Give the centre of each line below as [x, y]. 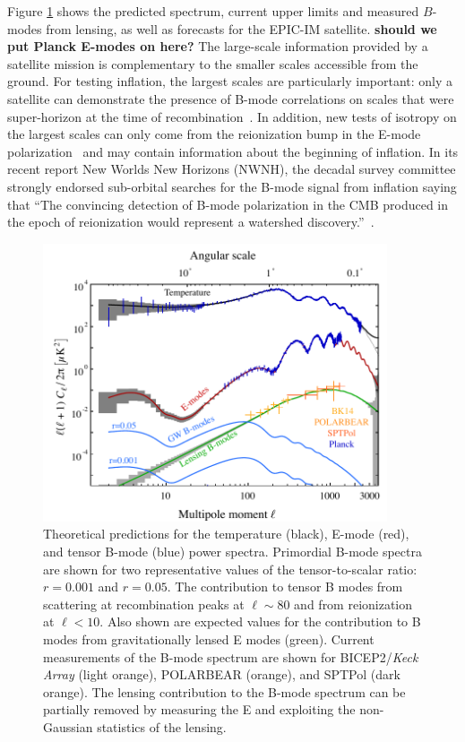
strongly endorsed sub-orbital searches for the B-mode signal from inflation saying [232, 186]
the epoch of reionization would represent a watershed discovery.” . [191, 222]
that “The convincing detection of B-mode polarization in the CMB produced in [228, 204]
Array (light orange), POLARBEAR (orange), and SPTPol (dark [222, 674]
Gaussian [68, 726]
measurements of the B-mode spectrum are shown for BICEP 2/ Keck [231, 656]
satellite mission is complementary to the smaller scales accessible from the [213, 63]
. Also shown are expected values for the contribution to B [260, 621]
